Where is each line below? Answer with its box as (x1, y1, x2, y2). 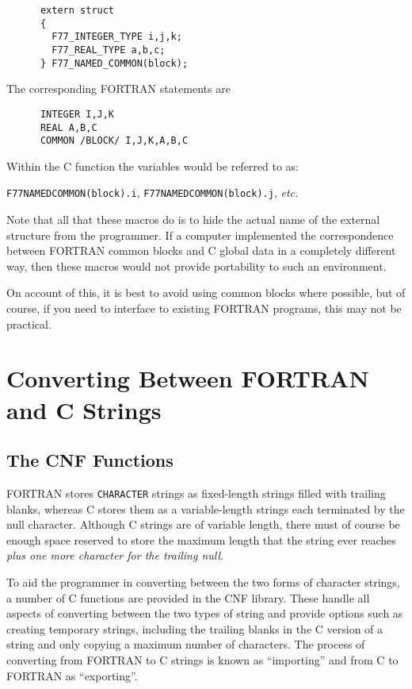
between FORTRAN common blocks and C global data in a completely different (6, 242, 396, 259)
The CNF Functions (6, 448, 174, 472)
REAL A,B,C (40, 121, 97, 133)
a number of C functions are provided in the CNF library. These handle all (6, 589, 370, 606)
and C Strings (6, 393, 162, 425)
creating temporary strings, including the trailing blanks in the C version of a (6, 620, 383, 637)
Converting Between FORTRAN (6, 362, 369, 395)
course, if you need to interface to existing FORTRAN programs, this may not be (6, 300, 402, 317)
